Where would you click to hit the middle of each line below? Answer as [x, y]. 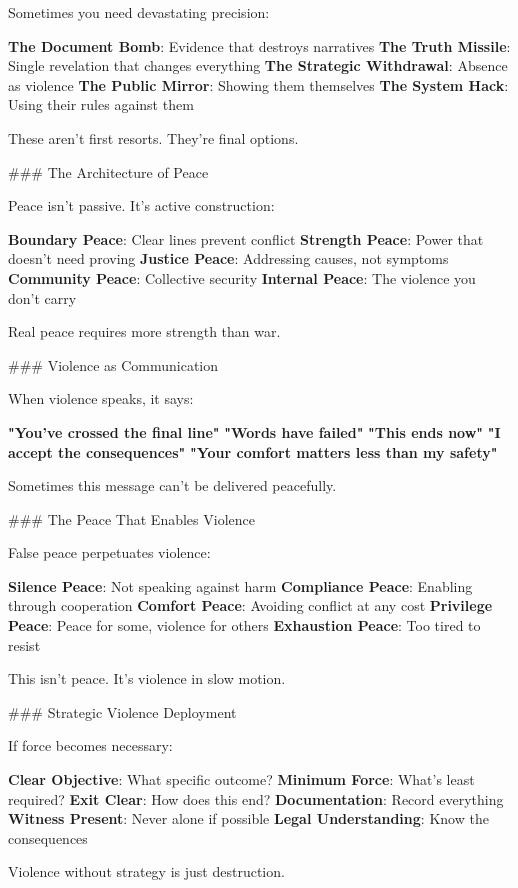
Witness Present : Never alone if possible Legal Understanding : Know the [248, 818]
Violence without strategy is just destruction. [146, 871]
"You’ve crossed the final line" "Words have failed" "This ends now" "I [254, 431]
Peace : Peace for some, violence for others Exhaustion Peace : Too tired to [244, 625]
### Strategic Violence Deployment [122, 711]
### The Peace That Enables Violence [131, 518]
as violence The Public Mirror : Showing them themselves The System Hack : [258, 84]
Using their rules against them [101, 104]
